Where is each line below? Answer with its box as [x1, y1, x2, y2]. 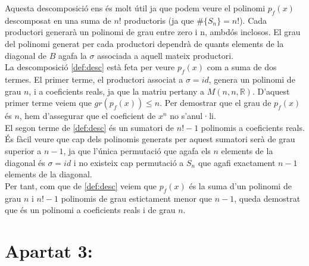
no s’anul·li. [170, 109, 216, 122]
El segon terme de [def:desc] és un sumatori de [5, 121, 174, 133]
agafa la [58, 49, 87, 61]
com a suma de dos [207, 61, 277, 73]
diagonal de [5, 49, 47, 61]
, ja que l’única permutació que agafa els [63, 144, 211, 157]
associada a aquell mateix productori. [97, 49, 234, 61]
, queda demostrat [234, 192, 301, 204]
